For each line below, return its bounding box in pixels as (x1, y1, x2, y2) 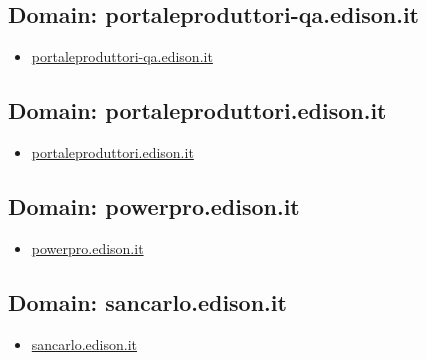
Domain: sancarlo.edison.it (8, 286, 287, 317)
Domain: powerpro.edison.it (8, 190, 300, 221)
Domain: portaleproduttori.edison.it (8, 95, 387, 126)
